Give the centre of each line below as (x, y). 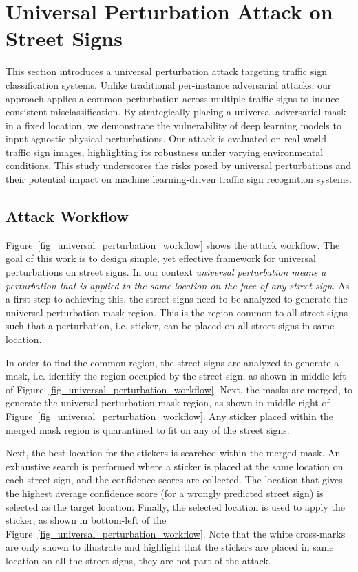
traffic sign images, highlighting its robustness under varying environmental (165, 152)
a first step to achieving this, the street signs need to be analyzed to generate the (177, 299)
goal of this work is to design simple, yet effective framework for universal (161, 258)
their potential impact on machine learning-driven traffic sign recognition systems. (179, 179)
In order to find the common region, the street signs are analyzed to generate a (172, 362)
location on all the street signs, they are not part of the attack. (138, 560)
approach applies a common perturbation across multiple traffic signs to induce (172, 98)
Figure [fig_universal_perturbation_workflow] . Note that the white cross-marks (176, 533)
